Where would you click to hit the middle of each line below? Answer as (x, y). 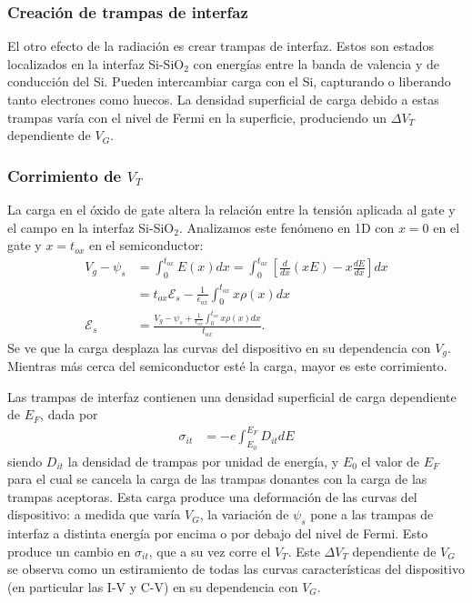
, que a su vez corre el (210, 551)
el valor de (391, 461)
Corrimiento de (65, 175)
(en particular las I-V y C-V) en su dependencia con (153, 587)
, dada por (69, 414)
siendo (25, 461)
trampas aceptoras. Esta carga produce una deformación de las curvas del (212, 496)
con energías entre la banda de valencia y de (316, 63)
